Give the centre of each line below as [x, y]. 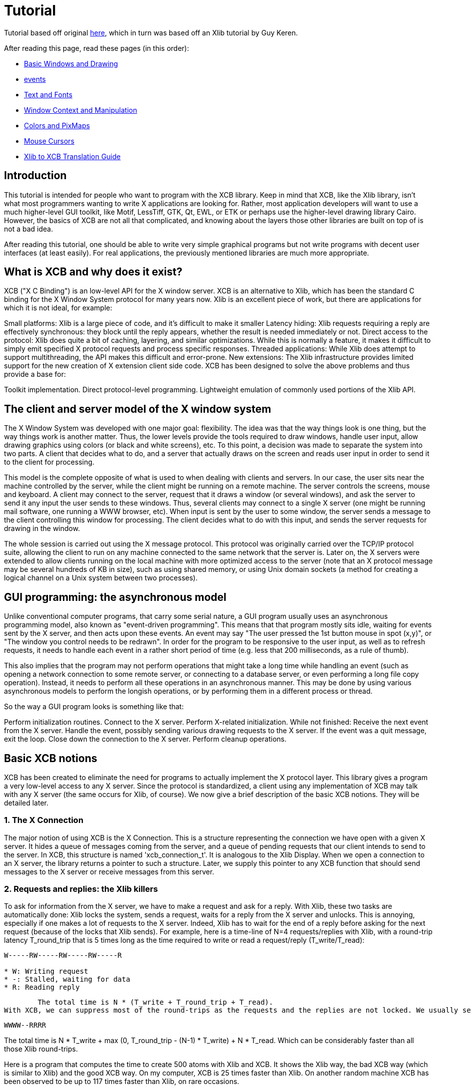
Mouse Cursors [49, 141]
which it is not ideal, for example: [58, 308]
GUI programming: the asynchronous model [115, 597]
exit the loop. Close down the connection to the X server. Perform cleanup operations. [145, 739]
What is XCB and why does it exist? [93, 272]
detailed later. [26, 803]
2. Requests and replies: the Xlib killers [81, 889]
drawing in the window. [42, 529]
